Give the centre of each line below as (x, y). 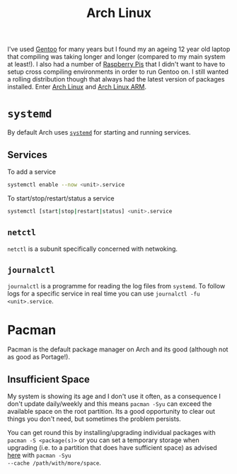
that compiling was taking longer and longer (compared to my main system (116, 57)
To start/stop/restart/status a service (61, 198)
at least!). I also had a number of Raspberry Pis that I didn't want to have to (116, 64)
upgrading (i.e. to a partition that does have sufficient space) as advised (112, 448)
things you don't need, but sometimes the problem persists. (94, 419)
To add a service (32, 171)
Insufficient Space (49, 379)
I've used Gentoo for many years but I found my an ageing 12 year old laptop (119, 49)
